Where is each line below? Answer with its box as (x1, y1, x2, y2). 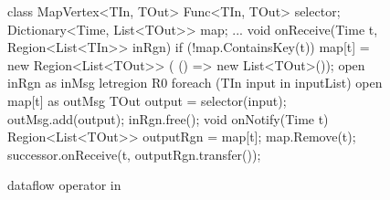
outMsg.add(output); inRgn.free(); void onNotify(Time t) (7, 109, 329, 128)
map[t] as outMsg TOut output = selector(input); (7, 90, 287, 110)
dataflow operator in (7, 175, 121, 195)
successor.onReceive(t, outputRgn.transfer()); (7, 144, 261, 163)
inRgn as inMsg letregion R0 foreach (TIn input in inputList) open (7, 73, 383, 92)
